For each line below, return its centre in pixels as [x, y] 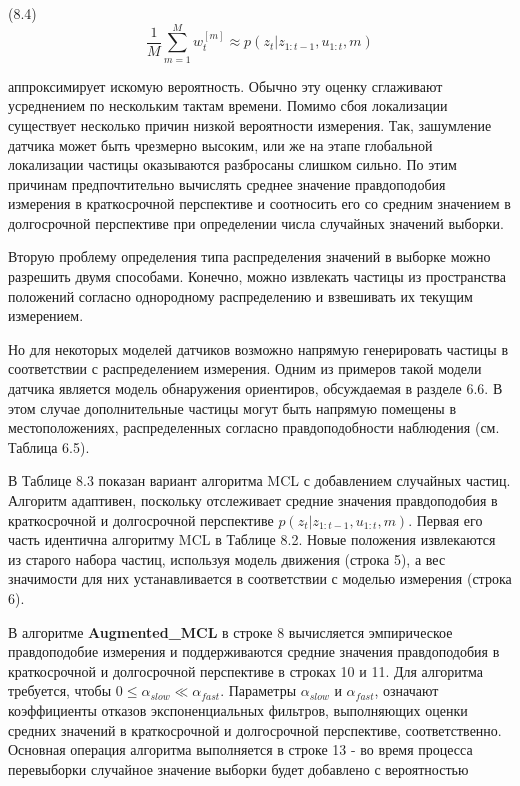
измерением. [46, 315]
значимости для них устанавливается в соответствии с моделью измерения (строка [260, 578]
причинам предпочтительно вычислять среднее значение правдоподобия [227, 183]
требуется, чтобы [60, 690]
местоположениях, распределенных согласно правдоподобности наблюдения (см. [254, 427]
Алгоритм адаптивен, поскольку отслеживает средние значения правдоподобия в [253, 500]
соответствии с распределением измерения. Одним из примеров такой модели [245, 368]
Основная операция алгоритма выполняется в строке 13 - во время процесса [240, 749]
